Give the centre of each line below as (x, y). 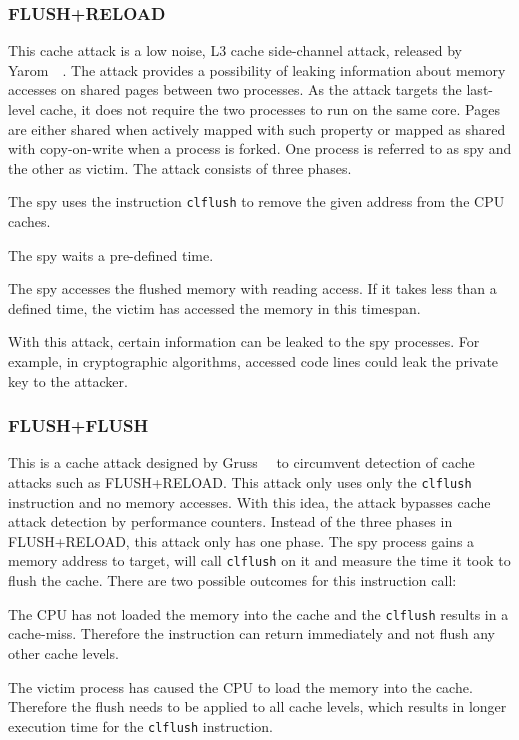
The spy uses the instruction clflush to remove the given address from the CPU (256, 201)
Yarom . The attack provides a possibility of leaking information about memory (257, 69)
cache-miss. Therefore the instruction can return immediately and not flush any (252, 633)
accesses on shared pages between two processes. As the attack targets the (235, 89)
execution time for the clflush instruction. (140, 725)
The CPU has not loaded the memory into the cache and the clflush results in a (258, 613)
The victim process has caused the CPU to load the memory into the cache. (240, 686)
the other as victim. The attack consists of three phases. (180, 167)
